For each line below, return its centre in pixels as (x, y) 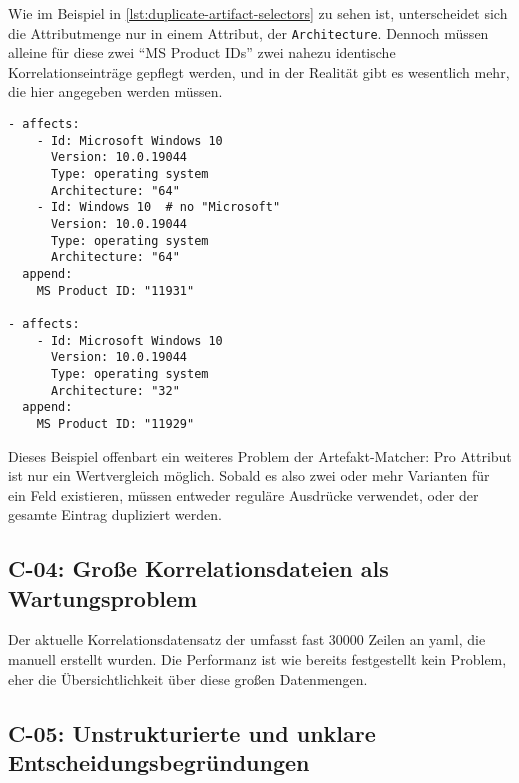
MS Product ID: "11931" (115, 290)
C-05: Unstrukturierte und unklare (192, 732)
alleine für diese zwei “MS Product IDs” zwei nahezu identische (202, 52)
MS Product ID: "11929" (115, 423)
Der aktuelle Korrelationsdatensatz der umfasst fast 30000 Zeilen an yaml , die (247, 639)
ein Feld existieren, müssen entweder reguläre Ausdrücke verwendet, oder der (243, 494)
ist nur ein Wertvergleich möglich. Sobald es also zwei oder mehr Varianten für (249, 475)
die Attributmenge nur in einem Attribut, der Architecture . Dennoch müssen (248, 32)
